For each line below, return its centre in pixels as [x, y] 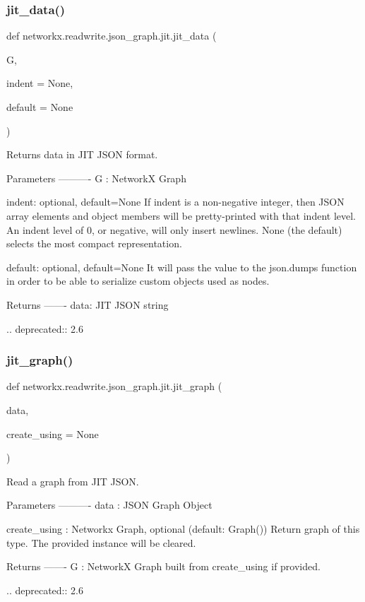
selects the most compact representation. [94, 243]
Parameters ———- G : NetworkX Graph [96, 178]
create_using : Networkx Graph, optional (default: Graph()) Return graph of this [183, 528]
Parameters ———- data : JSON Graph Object [109, 505]
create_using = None [53, 433]
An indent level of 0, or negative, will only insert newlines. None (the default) [174, 229]
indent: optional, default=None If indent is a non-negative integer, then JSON [175, 202]
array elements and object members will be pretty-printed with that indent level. [181, 215]
